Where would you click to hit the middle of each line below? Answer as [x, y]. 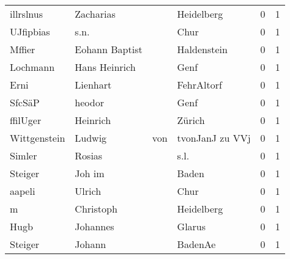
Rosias [89, 155]
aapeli [23, 191]
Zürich [191, 120]
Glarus [191, 226]
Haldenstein [202, 49]
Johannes [95, 226]
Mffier [23, 49]
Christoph [96, 209]
